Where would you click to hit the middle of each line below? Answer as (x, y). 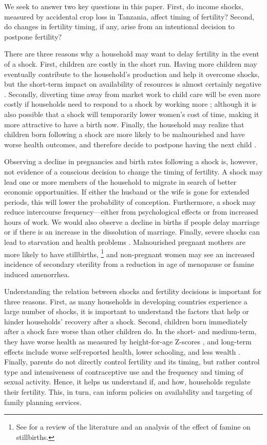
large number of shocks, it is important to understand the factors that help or (127, 311)
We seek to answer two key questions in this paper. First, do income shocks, (124, 6)
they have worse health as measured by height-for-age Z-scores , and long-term (128, 342)
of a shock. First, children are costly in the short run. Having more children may (131, 63)
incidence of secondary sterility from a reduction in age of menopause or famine (129, 264)
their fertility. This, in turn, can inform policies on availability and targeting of (128, 392)
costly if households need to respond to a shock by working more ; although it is (130, 104)
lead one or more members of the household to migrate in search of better (120, 181)
